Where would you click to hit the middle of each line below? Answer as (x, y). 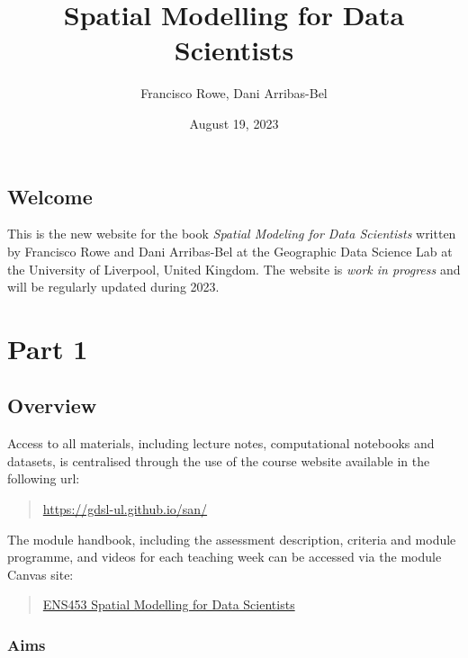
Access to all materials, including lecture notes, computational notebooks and (221, 443)
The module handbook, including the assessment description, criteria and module (232, 539)
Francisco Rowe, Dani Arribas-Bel (234, 93)
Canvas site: (40, 574)
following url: (44, 478)
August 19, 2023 (234, 123)
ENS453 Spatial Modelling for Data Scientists (169, 604)
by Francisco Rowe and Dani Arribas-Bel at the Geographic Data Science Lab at (230, 251)
